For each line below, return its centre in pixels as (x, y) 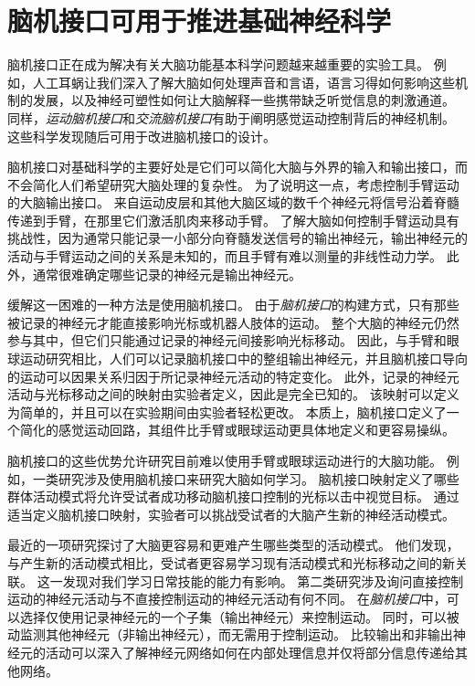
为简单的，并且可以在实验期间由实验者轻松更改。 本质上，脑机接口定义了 (227, 412)
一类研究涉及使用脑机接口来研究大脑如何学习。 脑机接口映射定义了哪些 (246, 478)
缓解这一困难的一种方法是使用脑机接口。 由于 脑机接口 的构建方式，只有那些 (233, 305)
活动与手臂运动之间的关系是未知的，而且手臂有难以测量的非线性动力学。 (225, 256)
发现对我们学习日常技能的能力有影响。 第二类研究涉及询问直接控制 (263, 580)
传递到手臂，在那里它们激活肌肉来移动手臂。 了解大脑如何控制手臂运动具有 (233, 220)
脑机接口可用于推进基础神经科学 (200, 21)
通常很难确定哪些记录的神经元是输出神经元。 (167, 274)
